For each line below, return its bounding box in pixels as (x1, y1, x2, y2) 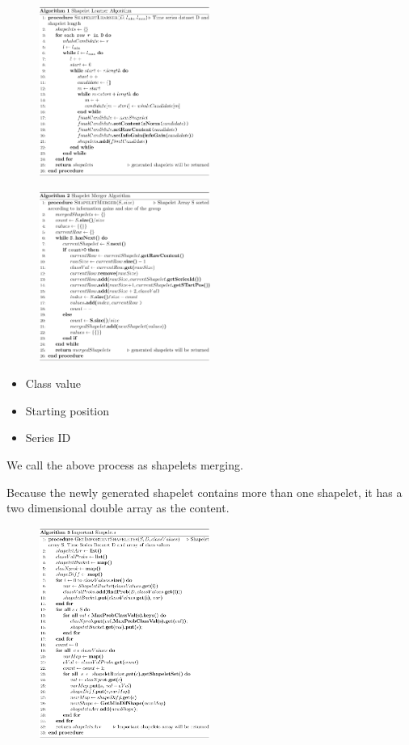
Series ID (25, 429, 71, 446)
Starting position (25, 402, 110, 419)
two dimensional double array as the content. (6, 499, 230, 516)
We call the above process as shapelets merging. (6, 457, 243, 474)
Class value (25, 375, 81, 392)
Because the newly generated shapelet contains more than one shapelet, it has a (6, 483, 403, 500)
